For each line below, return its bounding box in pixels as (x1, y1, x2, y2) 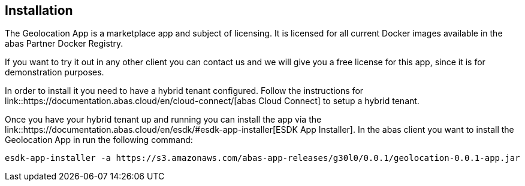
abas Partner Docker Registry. (5, 38, 123, 49)
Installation (5, 3, 73, 18)
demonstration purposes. (5, 67, 104, 78)
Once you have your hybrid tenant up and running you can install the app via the (5, 114, 322, 125)
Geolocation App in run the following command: (5, 135, 193, 145)
